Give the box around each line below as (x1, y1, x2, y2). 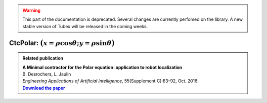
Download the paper (22, 85, 65, 91)
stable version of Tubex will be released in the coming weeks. (22, 23, 148, 29)
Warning (22, 7, 41, 13)
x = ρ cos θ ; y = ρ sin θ (43, 38, 112, 47)
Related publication (22, 55, 64, 61)
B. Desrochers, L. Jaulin (22, 71, 71, 77)
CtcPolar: (9, 38, 39, 47)
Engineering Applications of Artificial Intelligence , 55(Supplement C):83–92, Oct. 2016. (22, 78, 199, 84)
